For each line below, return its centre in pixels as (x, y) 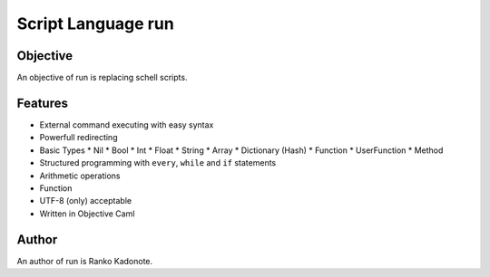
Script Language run (95, 24)
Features (42, 103)
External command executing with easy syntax (127, 124)
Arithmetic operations (80, 176)
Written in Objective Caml (87, 214)
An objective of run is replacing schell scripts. (102, 78)
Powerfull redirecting (78, 138)
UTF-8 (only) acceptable (85, 201)
